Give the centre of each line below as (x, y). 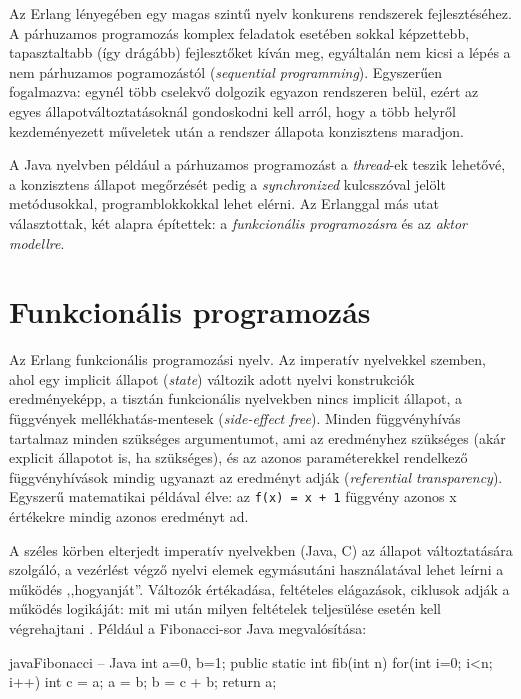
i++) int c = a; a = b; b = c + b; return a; (143, 681)
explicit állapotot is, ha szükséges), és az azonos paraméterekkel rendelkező (238, 457)
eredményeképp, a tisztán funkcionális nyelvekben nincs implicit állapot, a (235, 398)
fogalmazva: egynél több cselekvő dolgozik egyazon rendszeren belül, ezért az (244, 91)
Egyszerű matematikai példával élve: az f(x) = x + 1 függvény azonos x (233, 496)
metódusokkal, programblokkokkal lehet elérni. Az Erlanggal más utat (224, 203)
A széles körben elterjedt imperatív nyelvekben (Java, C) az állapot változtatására (261, 549)
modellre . (37, 242)
